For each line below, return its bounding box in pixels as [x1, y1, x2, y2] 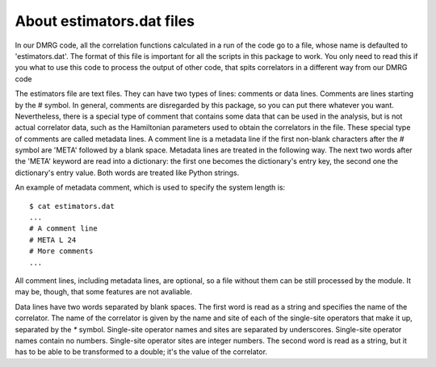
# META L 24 [29, 235, 77, 244]
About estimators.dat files [15, 12, 195, 30]
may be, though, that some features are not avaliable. [15, 287, 193, 297]
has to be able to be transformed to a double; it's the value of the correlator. [15, 347, 268, 357]
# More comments [29, 247, 94, 256]
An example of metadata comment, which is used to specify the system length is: [15, 182, 286, 193]
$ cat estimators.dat [29, 202, 115, 211]
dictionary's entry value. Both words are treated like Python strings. [15, 168, 240, 177]
